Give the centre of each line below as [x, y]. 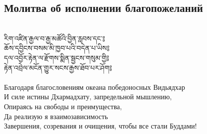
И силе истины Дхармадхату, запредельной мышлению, [88, 97]
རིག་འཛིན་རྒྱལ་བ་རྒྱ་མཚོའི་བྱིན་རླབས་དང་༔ [55, 38]
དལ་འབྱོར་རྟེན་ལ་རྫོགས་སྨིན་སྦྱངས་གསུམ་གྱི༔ [57, 57]
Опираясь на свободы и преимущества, [63, 106]
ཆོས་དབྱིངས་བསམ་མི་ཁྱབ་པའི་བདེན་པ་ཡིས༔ [57, 48]
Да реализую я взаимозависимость [56, 116]
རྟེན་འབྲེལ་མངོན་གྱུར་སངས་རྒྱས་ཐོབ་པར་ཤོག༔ [58, 67]
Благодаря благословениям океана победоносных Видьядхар [95, 87]
